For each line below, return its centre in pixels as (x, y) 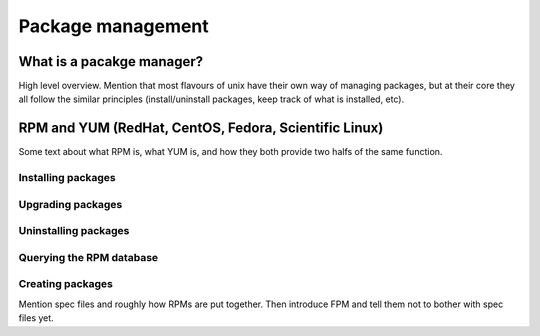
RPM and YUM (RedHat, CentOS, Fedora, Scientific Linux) (201, 128)
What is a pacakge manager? (111, 61)
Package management (113, 26)
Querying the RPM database (88, 257)
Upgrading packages (70, 204)
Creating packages (66, 284)
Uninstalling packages (74, 231)
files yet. (36, 318)
